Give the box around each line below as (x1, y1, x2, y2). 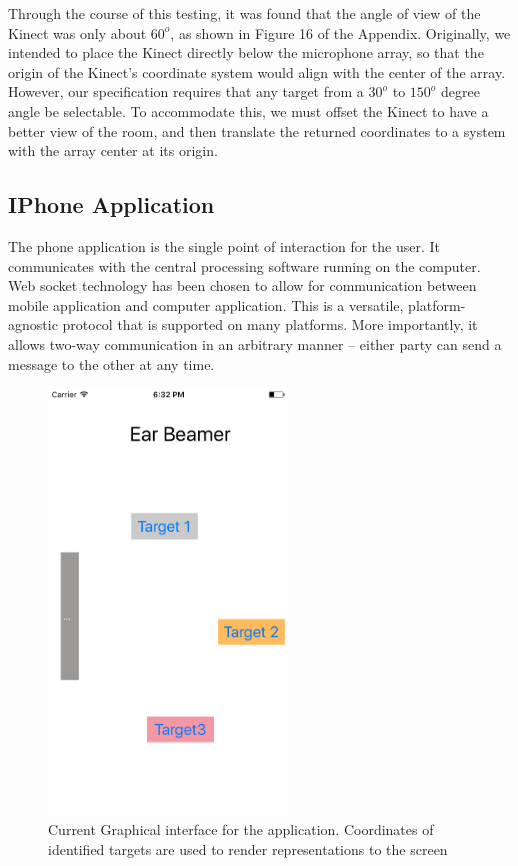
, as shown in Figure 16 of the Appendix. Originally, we (170, 22, 511, 43)
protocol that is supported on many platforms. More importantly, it (62, 314, 478, 335)
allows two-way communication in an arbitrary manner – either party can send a (8, 333, 502, 354)
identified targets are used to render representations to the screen (48, 838, 448, 859)
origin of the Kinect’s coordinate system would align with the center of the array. (8, 61, 506, 82)
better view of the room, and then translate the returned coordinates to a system (8, 120, 506, 141)
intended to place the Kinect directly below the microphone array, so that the (8, 42, 484, 63)
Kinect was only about (8, 22, 147, 43)
